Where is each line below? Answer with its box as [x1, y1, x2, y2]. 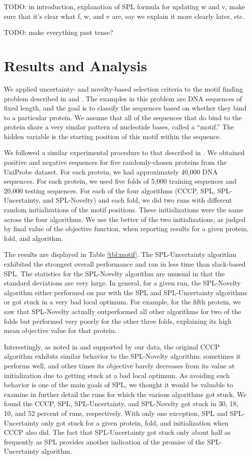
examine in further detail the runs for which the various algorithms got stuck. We [4, 389, 247, 399]
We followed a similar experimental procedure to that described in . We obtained [4, 147, 245, 158]
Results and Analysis [4, 55, 147, 75]
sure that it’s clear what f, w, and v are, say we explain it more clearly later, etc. [4, 11, 245, 21]
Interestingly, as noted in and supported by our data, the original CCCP [4, 341, 220, 351]
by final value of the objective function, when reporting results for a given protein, [4, 223, 249, 234]
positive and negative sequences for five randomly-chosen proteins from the [4, 157, 227, 167]
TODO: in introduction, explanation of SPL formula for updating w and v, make [4, 1, 245, 11]
